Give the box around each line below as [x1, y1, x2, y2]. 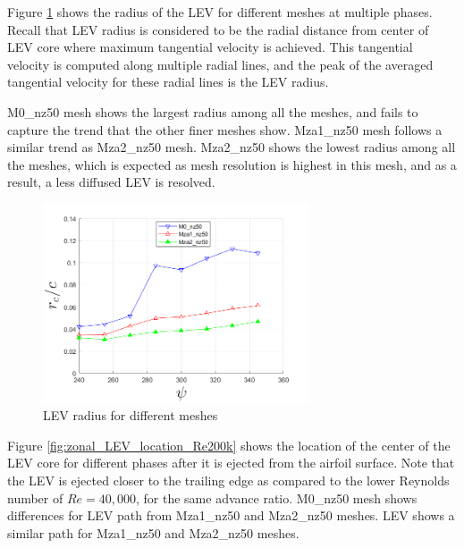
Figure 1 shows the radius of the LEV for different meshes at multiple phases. [7, 3, 433, 21]
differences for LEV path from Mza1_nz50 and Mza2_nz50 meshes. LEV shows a [7, 506, 455, 525]
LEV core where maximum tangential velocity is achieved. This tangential [7, 38, 413, 56]
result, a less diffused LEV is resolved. [7, 173, 215, 191]
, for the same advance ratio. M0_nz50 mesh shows [136, 488, 418, 507]
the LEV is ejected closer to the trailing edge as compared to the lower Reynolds [7, 470, 450, 489]
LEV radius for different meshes [43, 406, 218, 425]
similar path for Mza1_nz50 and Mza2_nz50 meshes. [7, 523, 299, 542]
